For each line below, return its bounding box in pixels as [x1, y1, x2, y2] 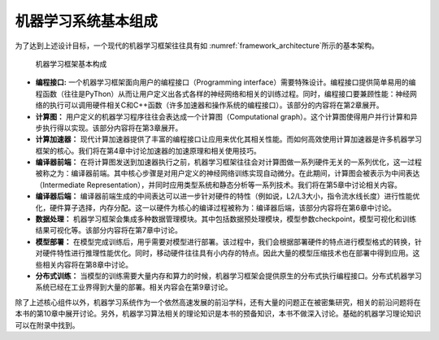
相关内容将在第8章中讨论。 [41, 259, 133, 269]
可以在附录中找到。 [15, 320, 80, 329]
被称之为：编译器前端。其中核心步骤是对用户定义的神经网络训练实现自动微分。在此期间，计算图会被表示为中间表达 [35, 168, 420, 178]
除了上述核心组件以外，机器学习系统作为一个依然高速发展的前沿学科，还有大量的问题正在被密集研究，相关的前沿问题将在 [15, 297, 421, 307]
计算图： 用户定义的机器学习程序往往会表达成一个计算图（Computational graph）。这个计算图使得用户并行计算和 [35, 111, 411, 121]
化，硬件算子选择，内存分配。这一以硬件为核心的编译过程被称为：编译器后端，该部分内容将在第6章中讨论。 [35, 203, 396, 212]
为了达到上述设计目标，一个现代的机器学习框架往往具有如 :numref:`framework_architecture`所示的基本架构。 [15, 41, 380, 50]
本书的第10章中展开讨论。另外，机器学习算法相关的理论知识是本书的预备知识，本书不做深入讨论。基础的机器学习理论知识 [15, 309, 422, 319]
